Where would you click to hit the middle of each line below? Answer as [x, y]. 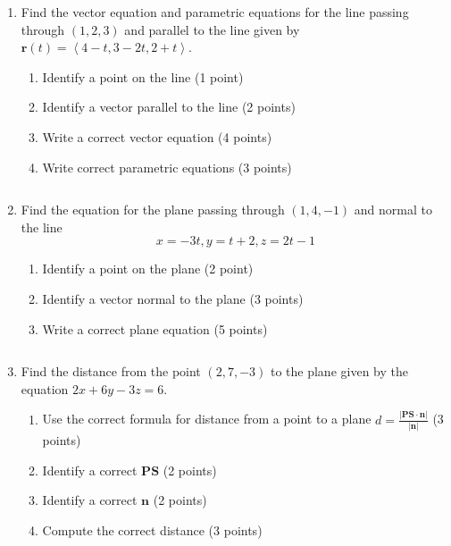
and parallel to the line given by [212, 29]
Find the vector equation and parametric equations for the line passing [215, 12]
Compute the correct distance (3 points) [152, 529]
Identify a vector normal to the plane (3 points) [173, 298]
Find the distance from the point [111, 371]
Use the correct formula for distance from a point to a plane [207, 419]
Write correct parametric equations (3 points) [167, 167]
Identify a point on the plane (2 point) [148, 269]
